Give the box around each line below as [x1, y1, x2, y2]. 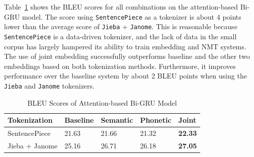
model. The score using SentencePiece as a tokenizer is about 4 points [22, 11, 241, 22]
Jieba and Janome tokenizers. [4, 80, 95, 91]
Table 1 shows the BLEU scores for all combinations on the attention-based [4, 2, 238, 12]
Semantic [101, 115, 133, 125]
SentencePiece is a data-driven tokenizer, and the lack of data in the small [4, 31, 237, 41]
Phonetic [140, 115, 172, 125]
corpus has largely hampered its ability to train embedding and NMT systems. [4, 41, 246, 51]
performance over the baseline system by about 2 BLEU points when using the [4, 70, 247, 81]
